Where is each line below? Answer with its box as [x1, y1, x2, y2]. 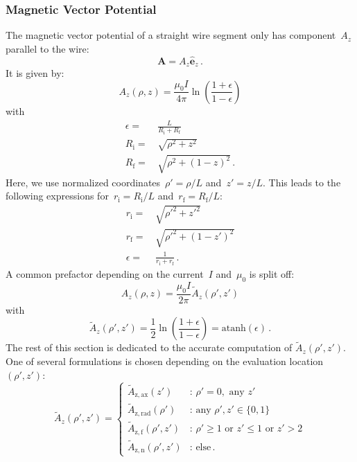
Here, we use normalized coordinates [6, 175, 161, 189]
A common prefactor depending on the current [6, 267, 204, 281]
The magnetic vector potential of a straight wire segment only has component [6, 28, 336, 42]
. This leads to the [262, 175, 341, 189]
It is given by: [6, 66, 64, 80]
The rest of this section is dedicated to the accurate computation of [6, 340, 293, 355]
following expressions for [6, 188, 109, 203]
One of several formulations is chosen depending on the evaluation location [6, 354, 324, 368]
